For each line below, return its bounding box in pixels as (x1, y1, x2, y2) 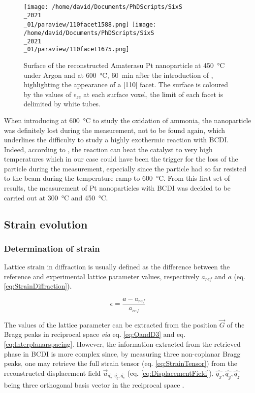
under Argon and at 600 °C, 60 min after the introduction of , (24, 69, 213, 80)
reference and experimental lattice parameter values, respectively (4, 271, 199, 281)
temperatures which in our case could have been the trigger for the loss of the (4, 154, 238, 164)
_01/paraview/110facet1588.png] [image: (24, 21, 157, 29)
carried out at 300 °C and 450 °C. (4, 192, 108, 202)
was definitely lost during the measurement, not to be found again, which (4, 125, 225, 135)
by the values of (24, 89, 71, 99)
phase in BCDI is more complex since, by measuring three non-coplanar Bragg (4, 348, 241, 359)
